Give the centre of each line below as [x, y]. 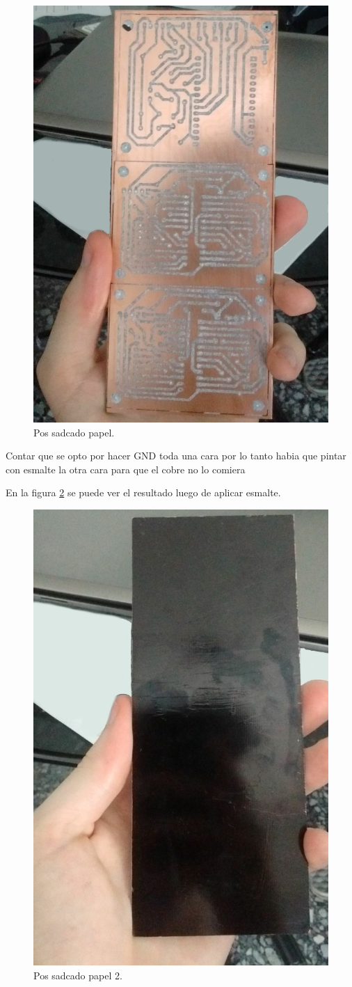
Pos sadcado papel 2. [78, 975]
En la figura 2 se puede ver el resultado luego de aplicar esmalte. [143, 492]
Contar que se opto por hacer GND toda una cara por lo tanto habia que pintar [176, 456]
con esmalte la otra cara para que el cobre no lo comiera [126, 469]
